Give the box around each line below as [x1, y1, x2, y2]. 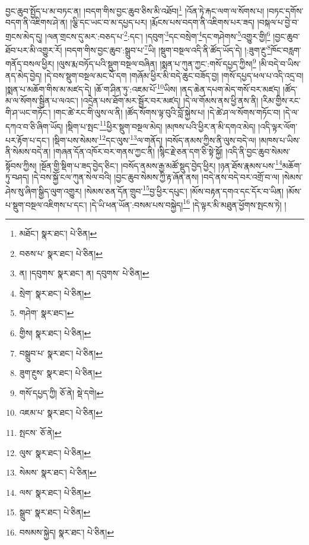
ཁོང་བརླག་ [270, 43, 301, 56]
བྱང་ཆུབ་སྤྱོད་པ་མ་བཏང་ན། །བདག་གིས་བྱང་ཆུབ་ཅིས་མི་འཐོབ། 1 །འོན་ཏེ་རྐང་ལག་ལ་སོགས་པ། [5, 3, 265, 17]
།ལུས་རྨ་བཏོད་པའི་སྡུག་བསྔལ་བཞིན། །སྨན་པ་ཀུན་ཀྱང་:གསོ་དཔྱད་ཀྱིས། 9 [56, 56, 256, 69]
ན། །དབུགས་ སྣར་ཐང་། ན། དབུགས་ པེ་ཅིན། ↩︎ [19, 267, 149, 279]
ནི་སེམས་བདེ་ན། [5, 145, 51, 158]
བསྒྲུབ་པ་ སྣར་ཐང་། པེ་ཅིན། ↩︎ [19, 346, 103, 359]
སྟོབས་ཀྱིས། [5, 159, 37, 171]
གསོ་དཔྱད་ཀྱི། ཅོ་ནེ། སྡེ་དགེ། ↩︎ [19, 386, 104, 399]
